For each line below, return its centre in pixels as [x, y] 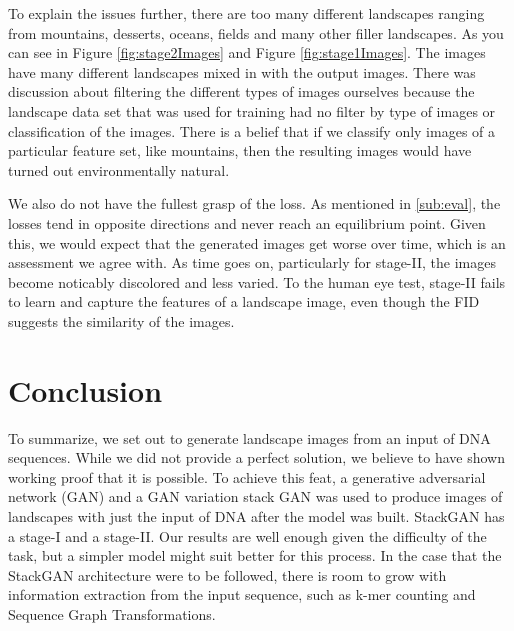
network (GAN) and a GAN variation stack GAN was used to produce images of [255, 496]
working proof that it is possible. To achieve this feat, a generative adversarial [247, 476]
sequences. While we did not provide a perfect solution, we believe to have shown [256, 457]
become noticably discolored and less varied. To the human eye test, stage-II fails [257, 281]
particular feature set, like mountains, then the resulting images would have [240, 150]
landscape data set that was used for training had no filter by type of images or [252, 110]
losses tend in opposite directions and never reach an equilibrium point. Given [247, 222]
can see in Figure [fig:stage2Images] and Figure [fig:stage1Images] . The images [247, 52]
